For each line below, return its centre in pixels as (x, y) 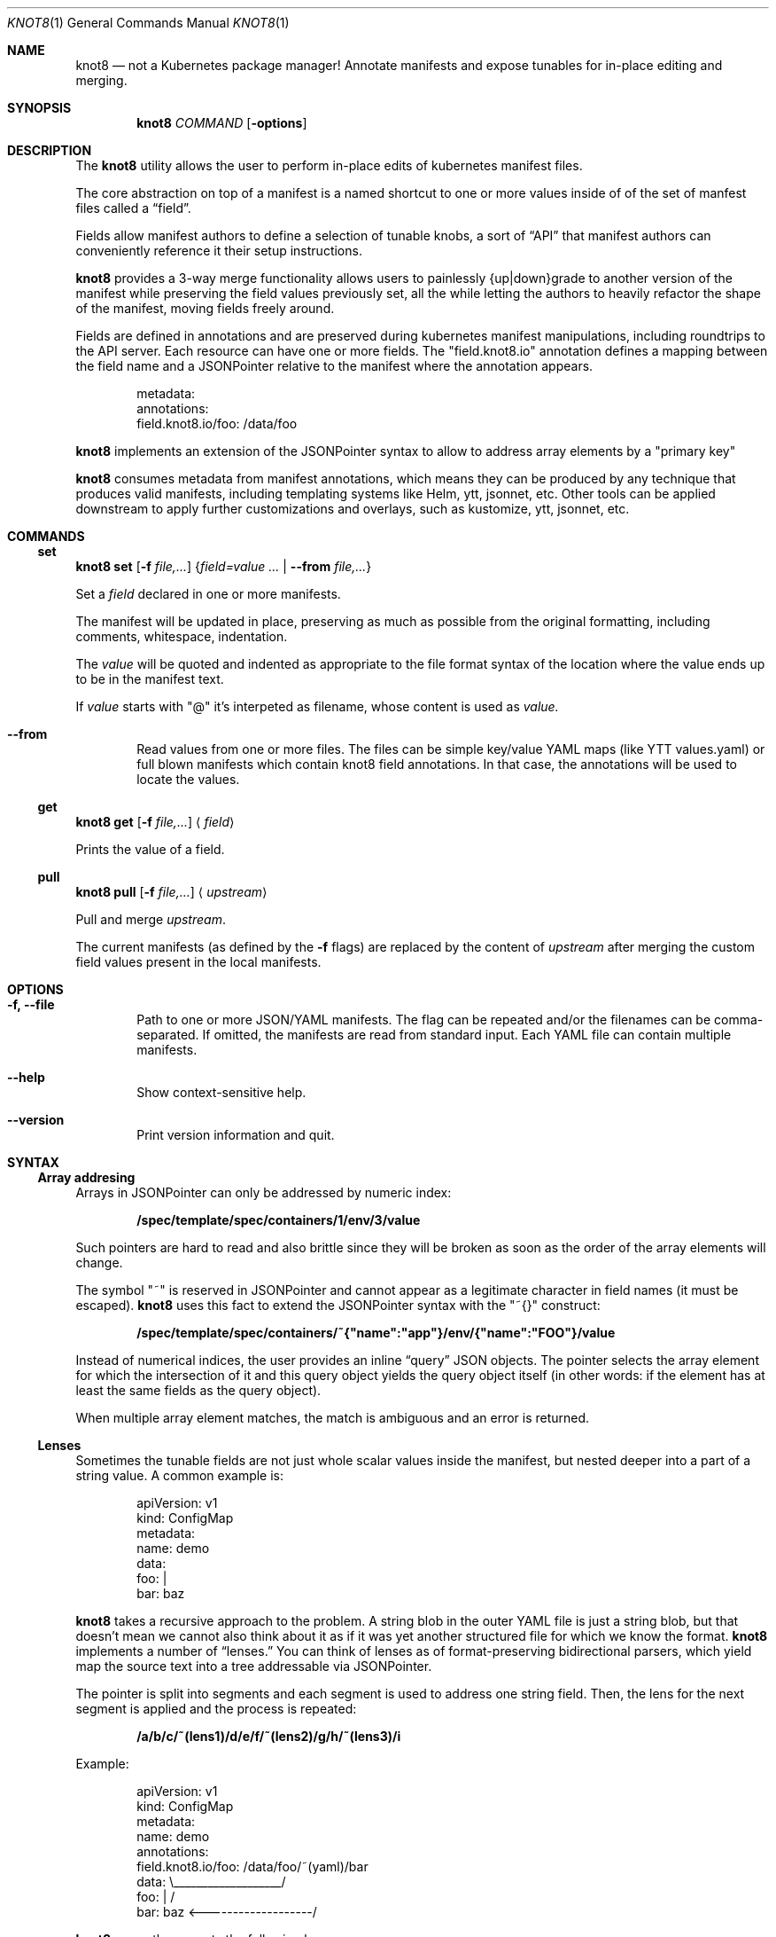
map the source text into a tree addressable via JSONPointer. (254, 1666)
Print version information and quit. (236, 1135)
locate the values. (188, 779)
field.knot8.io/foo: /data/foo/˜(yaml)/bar (252, 1866)
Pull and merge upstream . (151, 919)
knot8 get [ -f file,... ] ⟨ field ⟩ (155, 822)
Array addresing (86, 1177)
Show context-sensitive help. (221, 1092)
